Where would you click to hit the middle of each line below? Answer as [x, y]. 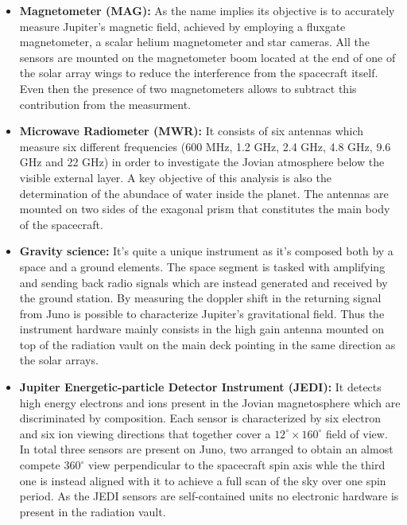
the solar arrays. [59, 360]
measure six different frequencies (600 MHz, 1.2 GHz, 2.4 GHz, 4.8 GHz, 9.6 [205, 146]
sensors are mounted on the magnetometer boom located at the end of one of [207, 57]
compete [40, 465]
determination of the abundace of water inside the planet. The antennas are [204, 193]
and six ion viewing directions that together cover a [145, 433]
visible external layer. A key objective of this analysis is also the [175, 177]
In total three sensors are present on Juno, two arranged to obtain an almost [206, 449]
